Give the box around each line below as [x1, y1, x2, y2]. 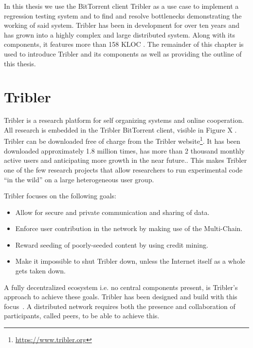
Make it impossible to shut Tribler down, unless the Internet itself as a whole [15, 256, 245, 266]
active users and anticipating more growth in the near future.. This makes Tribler [4, 155, 247, 165]
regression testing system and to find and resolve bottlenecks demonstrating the [4, 10, 242, 20]
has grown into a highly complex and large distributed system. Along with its [4, 29, 235, 39]
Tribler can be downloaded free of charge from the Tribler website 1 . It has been [4, 135, 240, 146]
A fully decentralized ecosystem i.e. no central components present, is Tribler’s [4, 282, 238, 292]
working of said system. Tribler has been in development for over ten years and [4, 20, 239, 30]
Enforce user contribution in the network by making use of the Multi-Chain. [15, 223, 243, 233]
